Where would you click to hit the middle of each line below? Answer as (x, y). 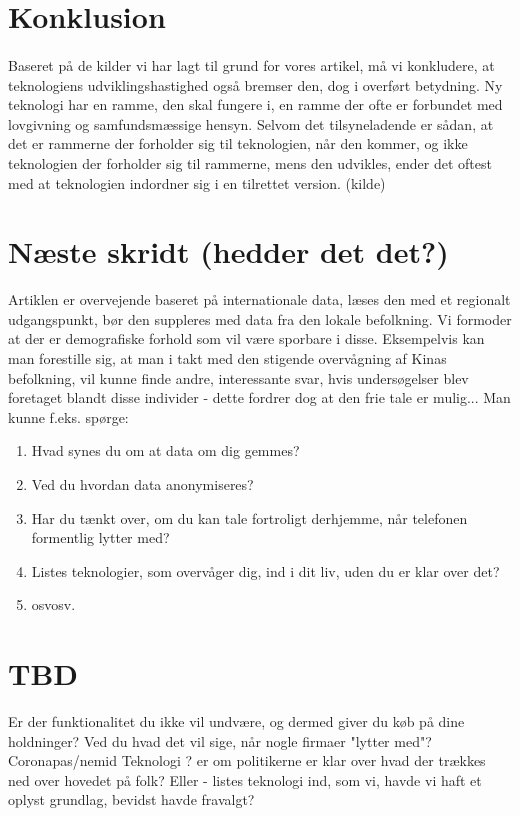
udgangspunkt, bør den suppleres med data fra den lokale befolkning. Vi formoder (260, 318)
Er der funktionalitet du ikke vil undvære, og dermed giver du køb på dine (236, 721)
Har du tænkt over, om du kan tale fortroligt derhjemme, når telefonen (249, 517)
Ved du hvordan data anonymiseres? (142, 484)
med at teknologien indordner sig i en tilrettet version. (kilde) (197, 182)
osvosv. (53, 604)
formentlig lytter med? (100, 537)
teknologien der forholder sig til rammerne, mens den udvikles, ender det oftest (250, 162)
